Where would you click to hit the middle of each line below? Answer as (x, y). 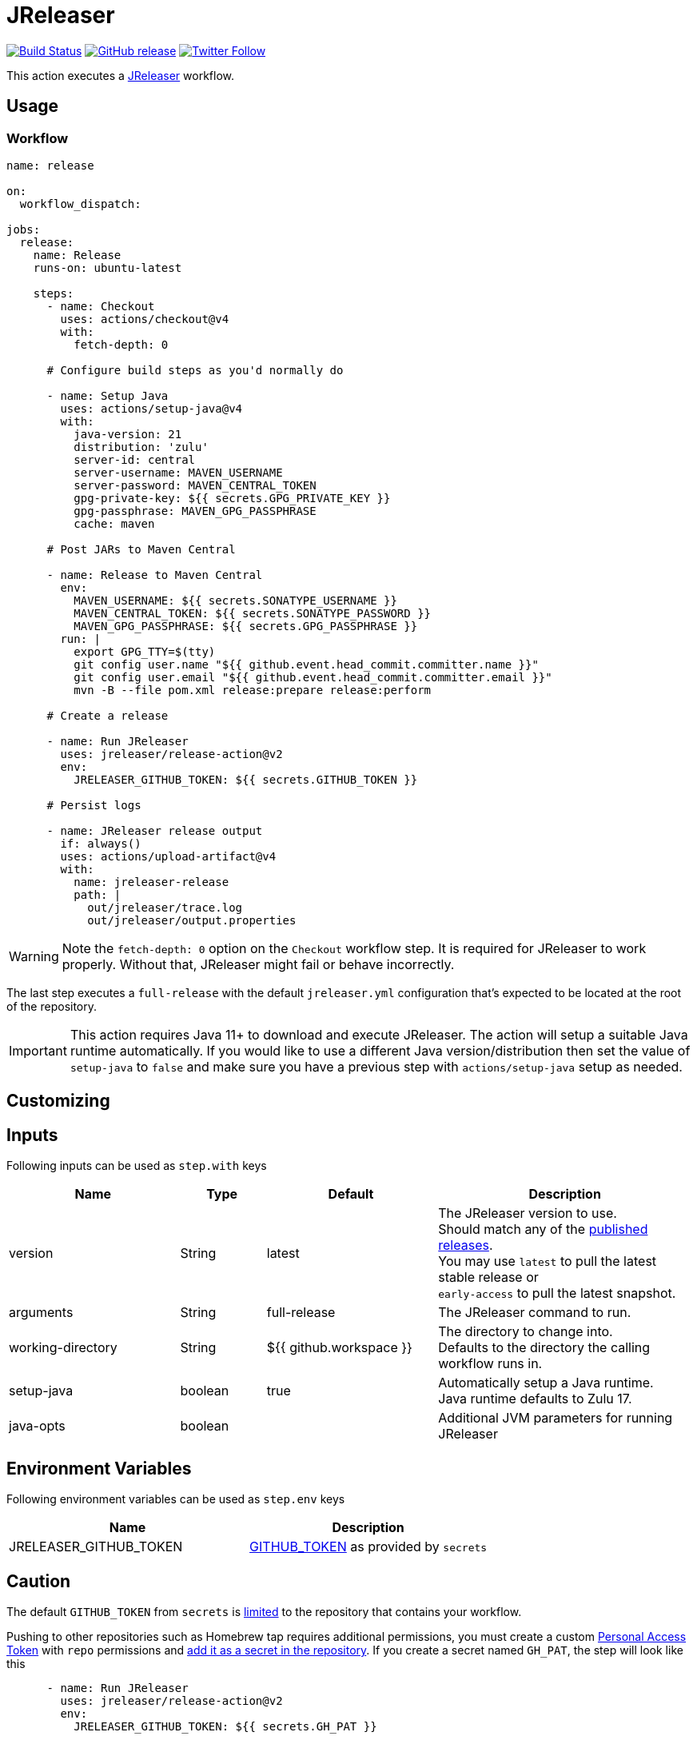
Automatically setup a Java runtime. (546, 1383)
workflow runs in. (490, 1364)
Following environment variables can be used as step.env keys (176, 1499)
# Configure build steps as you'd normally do (195, 370)
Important (38, 1050)
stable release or (488, 1277)
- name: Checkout (101, 306)
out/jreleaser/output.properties (192, 920)
